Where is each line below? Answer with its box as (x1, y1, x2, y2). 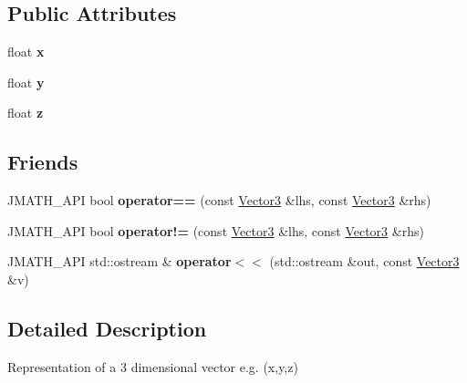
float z (7, 103, 44, 122)
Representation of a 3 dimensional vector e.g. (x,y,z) (7, 357, 298, 376)
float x (7, 42, 45, 61)
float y (7, 72, 45, 91)
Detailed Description (7, 314, 207, 342)
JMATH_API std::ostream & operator (7, 252, 232, 271)
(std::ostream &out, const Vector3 (269, 252, 460, 271)
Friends (7, 148, 78, 176)
